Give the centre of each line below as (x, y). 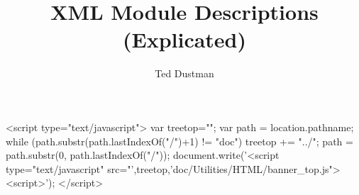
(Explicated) (184, 39)
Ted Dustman (184, 73)
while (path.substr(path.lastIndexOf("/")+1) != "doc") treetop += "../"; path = (179, 141)
